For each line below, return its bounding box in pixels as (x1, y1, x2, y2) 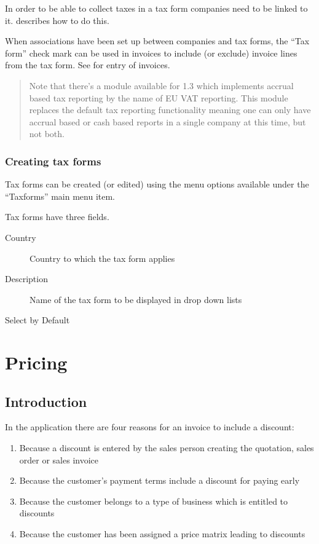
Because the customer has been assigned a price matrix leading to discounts (19, 527, 305, 540)
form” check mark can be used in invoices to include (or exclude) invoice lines (5, 46, 297, 59)
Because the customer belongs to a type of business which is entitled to (19, 494, 288, 507)
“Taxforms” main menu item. (5, 189, 115, 202)
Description (5, 272, 48, 285)
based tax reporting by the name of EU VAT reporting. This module (29, 91, 288, 104)
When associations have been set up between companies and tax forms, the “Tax (5, 34, 310, 47)
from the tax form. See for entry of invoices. (5, 58, 170, 71)
